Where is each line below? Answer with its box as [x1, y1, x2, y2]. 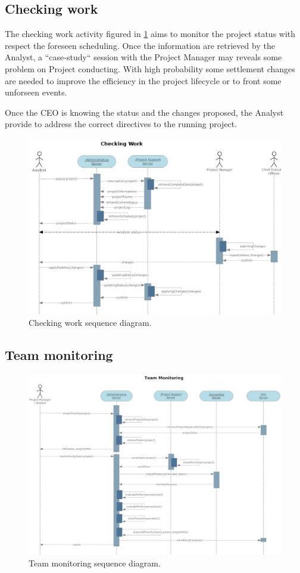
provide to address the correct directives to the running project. [5, 118, 237, 130]
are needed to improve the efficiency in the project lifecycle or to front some [5, 74, 282, 87]
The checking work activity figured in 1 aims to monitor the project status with [5, 27, 296, 40]
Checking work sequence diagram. [29, 316, 152, 329]
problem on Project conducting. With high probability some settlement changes [5, 62, 295, 75]
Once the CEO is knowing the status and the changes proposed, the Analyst [5, 106, 284, 118]
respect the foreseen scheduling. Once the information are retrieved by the [5, 39, 275, 51]
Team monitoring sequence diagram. [29, 557, 161, 569]
